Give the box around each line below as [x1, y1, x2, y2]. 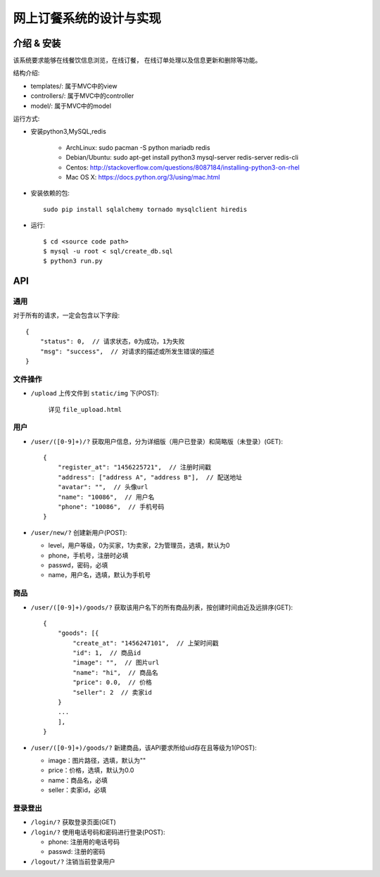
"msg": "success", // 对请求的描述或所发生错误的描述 [39, 347, 215, 355]
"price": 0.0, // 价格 [72, 679, 153, 686]
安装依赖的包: [30, 189, 70, 197]
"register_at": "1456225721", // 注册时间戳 [57, 463, 211, 472]
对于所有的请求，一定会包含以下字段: [13, 311, 120, 320]
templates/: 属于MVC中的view [30, 82, 118, 90]
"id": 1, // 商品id [72, 649, 141, 657]
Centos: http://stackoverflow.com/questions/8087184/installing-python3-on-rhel [65, 163, 300, 172]
